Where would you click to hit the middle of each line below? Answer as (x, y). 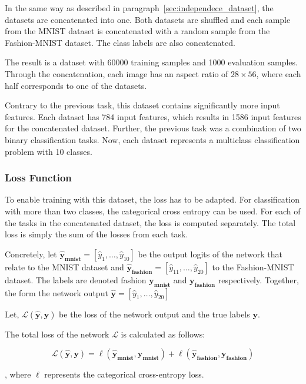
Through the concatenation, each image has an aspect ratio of (117, 73)
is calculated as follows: (163, 334)
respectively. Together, (258, 279)
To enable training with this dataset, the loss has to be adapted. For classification (152, 199)
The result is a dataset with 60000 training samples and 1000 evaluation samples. (151, 62)
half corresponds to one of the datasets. (76, 85)
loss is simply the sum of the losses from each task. (97, 234)
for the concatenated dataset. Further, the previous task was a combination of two (153, 128)
